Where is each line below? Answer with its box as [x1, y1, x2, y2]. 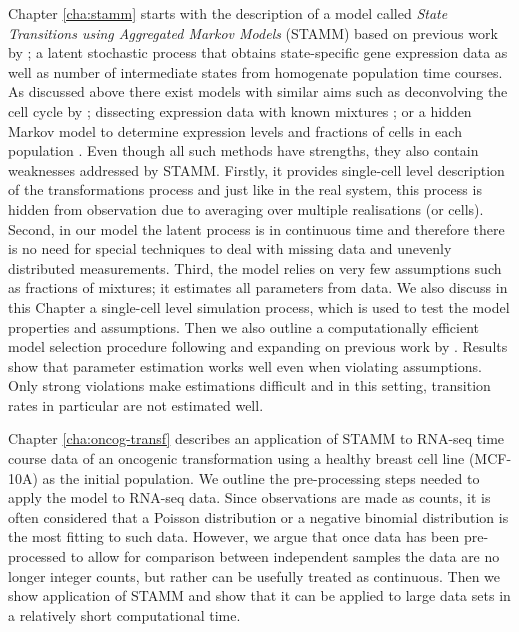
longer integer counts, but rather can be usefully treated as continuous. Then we [8, 565, 501, 586]
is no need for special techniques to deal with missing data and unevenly [8, 238, 452, 259]
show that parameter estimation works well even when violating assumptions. [8, 355, 482, 376]
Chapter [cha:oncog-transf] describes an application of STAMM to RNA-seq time [8, 428, 505, 449]
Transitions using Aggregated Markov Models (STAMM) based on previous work [8, 22, 498, 43]
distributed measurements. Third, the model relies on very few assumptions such [8, 257, 502, 278]
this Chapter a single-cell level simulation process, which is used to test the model [8, 296, 510, 317]
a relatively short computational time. [8, 604, 241, 625]
